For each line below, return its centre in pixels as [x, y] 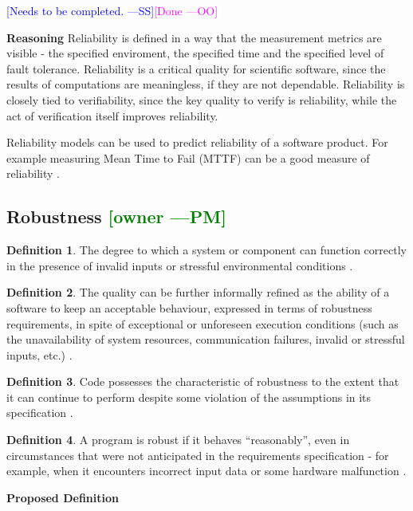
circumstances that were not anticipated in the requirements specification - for [198, 455]
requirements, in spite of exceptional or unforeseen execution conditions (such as [203, 323]
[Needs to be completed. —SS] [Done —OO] [112, 10]
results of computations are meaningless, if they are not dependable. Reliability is [206, 84]
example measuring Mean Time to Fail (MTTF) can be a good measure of [188, 157]
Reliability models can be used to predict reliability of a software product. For [197, 142]
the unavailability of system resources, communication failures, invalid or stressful [206, 339]
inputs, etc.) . [39, 354]
